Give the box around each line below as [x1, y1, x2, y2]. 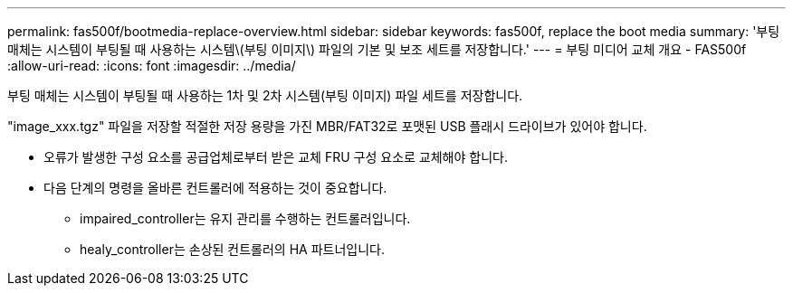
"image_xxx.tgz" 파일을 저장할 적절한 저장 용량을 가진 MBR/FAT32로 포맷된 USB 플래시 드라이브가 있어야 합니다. [7, 118, 647, 134]
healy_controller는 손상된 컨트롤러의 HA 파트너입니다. [80, 241, 385, 257]
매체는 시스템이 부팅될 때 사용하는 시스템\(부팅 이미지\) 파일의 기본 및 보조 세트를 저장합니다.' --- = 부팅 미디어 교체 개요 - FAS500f [7, 42, 747, 57]
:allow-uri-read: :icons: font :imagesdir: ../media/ [7, 58, 296, 73]
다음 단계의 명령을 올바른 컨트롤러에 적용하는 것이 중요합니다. [43, 180, 387, 195]
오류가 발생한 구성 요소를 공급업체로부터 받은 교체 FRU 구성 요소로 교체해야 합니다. [43, 149, 508, 165]
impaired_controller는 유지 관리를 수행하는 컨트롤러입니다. [80, 211, 411, 226]
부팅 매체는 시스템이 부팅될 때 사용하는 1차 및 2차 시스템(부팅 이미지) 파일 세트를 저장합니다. [7, 88, 523, 103]
